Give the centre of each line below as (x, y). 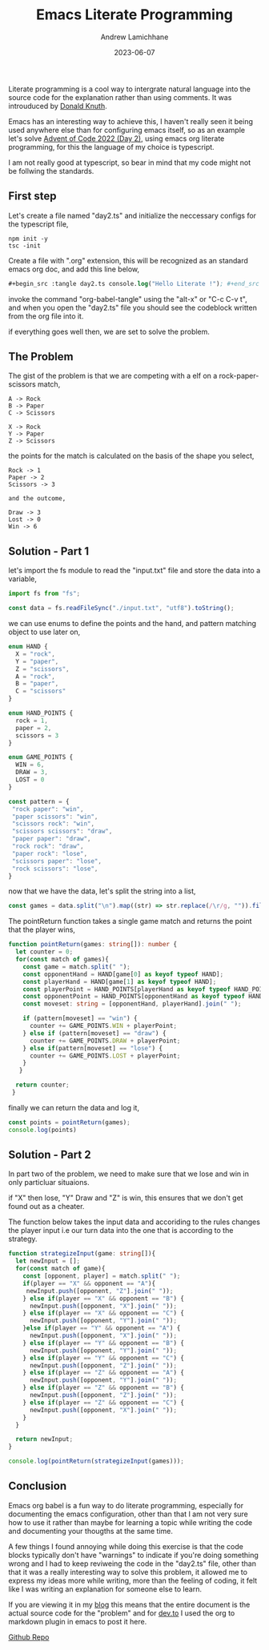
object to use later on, (44, 632)
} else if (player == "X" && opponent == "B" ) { (103, 1299)
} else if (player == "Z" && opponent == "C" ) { (103, 1403)
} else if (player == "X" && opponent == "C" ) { (103, 1313)
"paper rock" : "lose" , (50, 853)
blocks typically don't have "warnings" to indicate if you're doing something (133, 1555)
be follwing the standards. (51, 171)
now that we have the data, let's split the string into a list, (102, 891)
